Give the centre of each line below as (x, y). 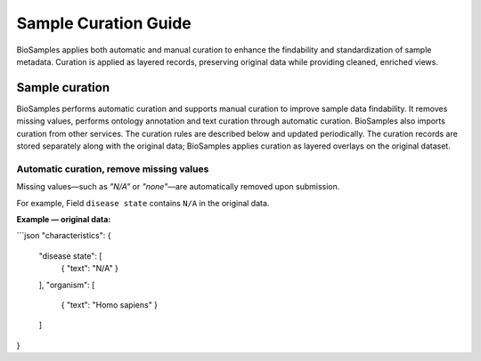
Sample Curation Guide (104, 23)
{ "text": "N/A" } (90, 269)
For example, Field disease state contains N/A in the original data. (143, 203)
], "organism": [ (67, 285)
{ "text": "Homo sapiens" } (110, 305)
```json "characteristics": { (64, 236)
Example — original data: (64, 219)
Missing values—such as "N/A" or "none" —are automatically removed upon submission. (178, 187)
